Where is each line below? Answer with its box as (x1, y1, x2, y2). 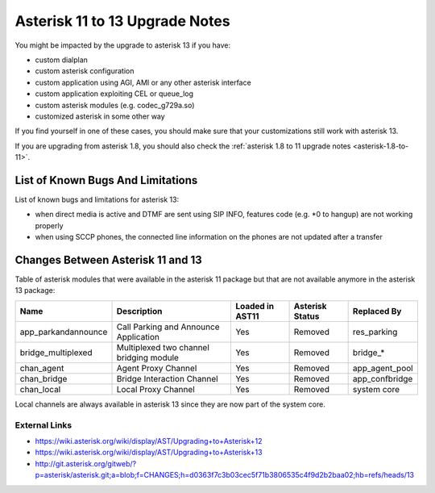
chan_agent (19, 362, 64, 374)
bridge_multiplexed (19, 347, 93, 358)
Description (116, 305, 163, 316)
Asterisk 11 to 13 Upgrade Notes (14, 12, 230, 30)
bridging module (116, 352, 179, 363)
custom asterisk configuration (35, 66, 135, 76)
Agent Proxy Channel (116, 362, 197, 374)
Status (293, 311, 320, 322)
